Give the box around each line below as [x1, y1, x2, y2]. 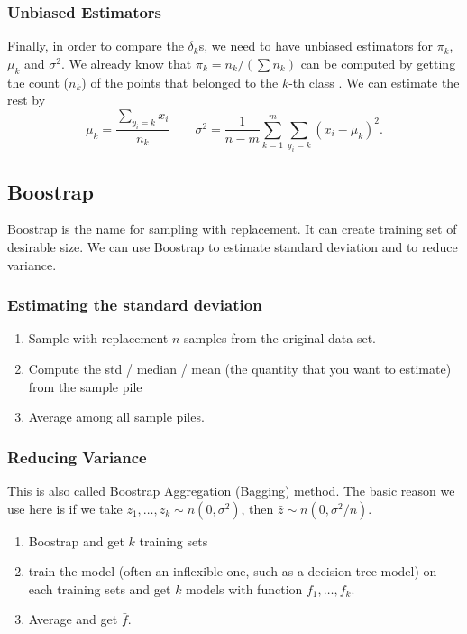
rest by [7, 90, 46, 109]
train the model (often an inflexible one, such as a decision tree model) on [28, 562, 437, 581]
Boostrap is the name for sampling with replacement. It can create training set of [7, 219, 457, 238]
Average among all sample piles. [28, 407, 205, 426]
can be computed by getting [300, 53, 456, 72]
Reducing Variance [7, 445, 147, 468]
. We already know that [60, 53, 192, 72]
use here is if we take [7, 499, 123, 517]
